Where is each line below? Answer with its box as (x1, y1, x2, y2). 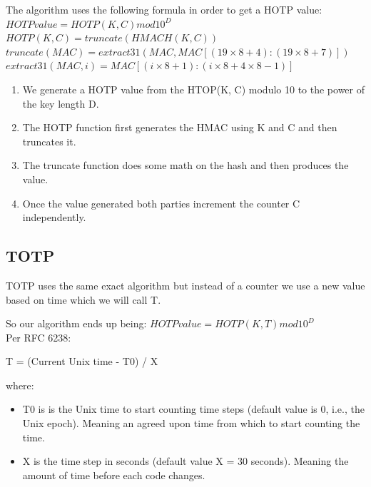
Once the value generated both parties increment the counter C (22, 195, 300, 210)
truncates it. (22, 133, 76, 148)
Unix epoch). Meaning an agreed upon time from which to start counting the (22, 416, 360, 431)
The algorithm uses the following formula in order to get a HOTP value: (6, 2, 322, 16)
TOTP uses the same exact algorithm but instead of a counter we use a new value (6, 277, 365, 292)
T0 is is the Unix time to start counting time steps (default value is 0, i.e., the (22, 401, 365, 416)
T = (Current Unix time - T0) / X (6, 354, 158, 369)
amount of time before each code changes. (22, 467, 205, 482)
